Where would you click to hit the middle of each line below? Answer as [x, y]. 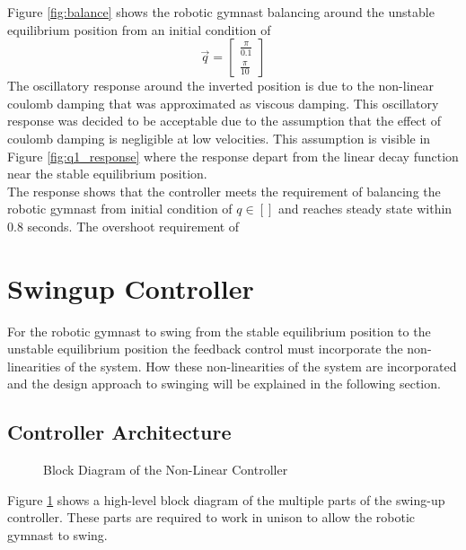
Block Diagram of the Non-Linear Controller [166, 470]
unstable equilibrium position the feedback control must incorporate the [205, 349]
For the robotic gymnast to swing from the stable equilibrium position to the [219, 331]
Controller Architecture [119, 432]
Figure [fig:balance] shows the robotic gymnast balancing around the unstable [221, 12]
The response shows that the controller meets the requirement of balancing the [224, 191]
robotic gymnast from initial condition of [120, 209]
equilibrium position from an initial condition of [139, 29]
